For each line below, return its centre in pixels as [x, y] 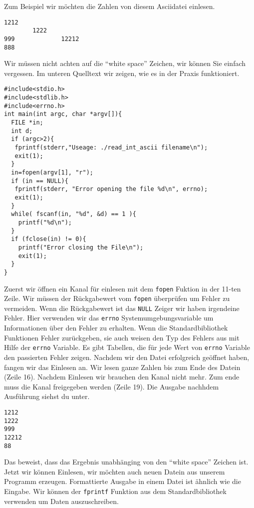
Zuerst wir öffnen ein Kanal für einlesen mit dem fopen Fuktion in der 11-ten [123, 288]
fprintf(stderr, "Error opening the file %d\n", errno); [111, 189]
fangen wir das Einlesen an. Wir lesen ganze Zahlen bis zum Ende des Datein [122, 367]
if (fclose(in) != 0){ [49, 239]
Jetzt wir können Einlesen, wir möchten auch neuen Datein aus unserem [115, 471]
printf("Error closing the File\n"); [81, 247]
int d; [22, 131]
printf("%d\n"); [45, 222]
